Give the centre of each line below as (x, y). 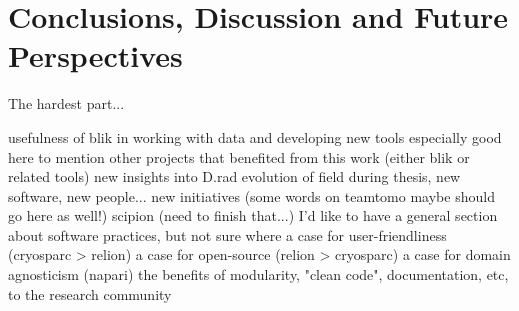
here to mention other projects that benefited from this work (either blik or (239, 156)
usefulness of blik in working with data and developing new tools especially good (255, 136)
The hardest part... (66, 103)
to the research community (90, 293)
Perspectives (95, 55)
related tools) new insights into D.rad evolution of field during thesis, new (234, 176)
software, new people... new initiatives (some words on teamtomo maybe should (251, 195)
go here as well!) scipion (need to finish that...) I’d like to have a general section (253, 215)
